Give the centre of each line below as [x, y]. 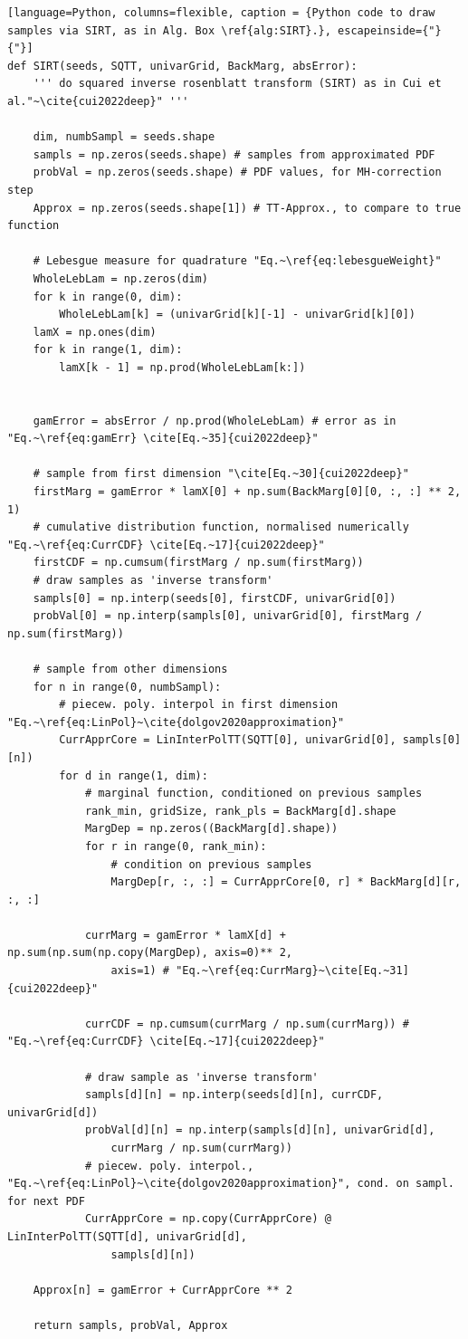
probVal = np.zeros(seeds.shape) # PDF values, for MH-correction [237, 172]
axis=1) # [140, 971]
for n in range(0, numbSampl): [127, 687]
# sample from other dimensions [130, 669]
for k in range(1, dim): [108, 350]
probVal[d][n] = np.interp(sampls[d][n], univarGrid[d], [260, 1130]
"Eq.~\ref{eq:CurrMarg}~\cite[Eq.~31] [292, 971]
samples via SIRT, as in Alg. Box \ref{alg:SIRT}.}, [169, 30]
